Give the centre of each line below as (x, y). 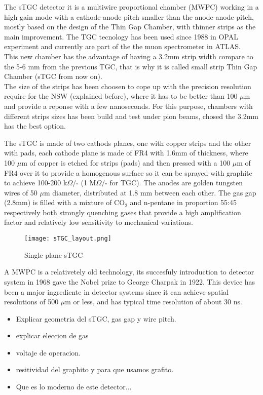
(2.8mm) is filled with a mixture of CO (65, 202)
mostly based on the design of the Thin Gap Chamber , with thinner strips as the (130, 27)
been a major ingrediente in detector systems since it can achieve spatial (117, 291)
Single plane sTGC (54, 254)
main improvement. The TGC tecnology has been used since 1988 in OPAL (121, 36)
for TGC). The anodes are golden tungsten (176, 183)
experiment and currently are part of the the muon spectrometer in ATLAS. (122, 46)
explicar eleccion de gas (52, 335)
